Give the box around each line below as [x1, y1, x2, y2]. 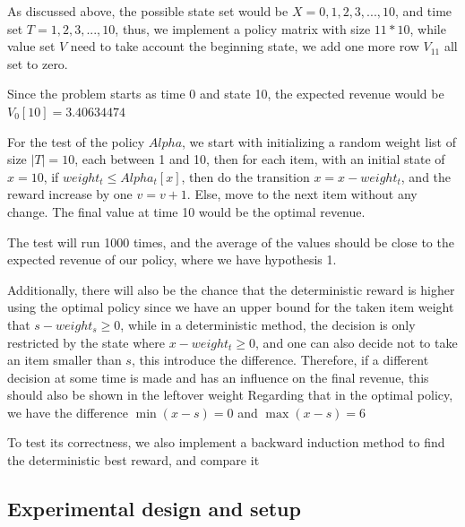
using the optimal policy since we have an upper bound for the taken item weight [7, 298, 454, 316]
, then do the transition [181, 167, 310, 186]
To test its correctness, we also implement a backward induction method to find [7, 433, 445, 452]
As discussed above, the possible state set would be [7, 2, 288, 20]
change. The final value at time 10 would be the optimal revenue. [7, 202, 366, 220]
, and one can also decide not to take [255, 333, 458, 351]
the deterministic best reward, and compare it [7, 451, 260, 470]
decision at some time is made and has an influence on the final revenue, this [7, 367, 429, 386]
